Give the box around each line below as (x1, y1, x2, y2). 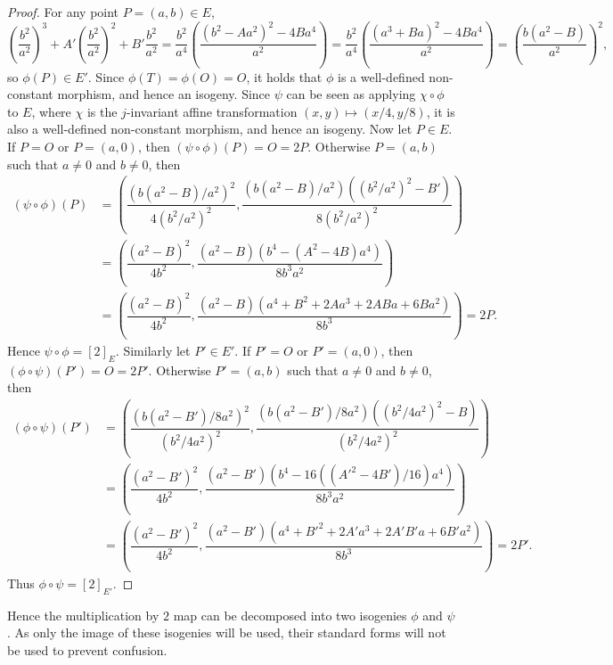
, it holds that (246, 67, 323, 86)
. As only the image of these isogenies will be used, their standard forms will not (7, 623, 446, 642)
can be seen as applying (286, 85, 416, 103)
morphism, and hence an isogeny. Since (57, 85, 271, 103)
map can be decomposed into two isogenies (173, 605, 407, 624)
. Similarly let (115, 341, 191, 359)
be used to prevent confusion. (7, 640, 168, 659)
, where (31, 102, 71, 120)
